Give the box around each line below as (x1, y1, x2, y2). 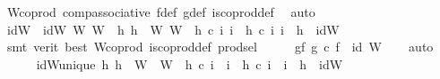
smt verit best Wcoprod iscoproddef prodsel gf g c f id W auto (6, 37, 434, 56)
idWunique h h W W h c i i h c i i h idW (36, 54, 343, 73)
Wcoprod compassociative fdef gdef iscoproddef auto (6, 3, 315, 20)
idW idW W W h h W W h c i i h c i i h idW (6, 20, 340, 38)
